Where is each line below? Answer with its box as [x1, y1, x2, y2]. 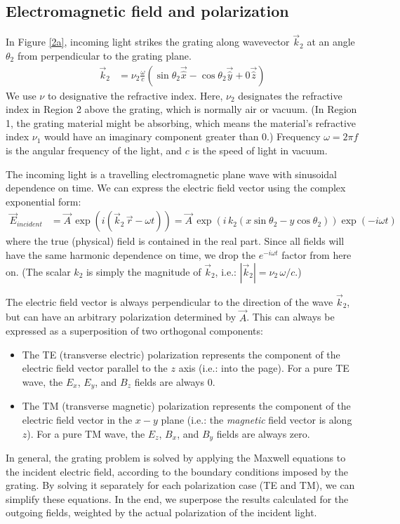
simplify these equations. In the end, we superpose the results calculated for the [6, 491, 349, 506]
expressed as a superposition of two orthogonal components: [6, 323, 263, 338]
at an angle [307, 34, 355, 49]
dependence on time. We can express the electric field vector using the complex [6, 180, 346, 195]
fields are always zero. [216, 426, 310, 441]
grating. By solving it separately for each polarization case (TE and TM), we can [6, 478, 355, 492]
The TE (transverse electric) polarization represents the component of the [22, 347, 340, 361]
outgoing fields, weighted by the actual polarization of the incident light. [6, 505, 317, 520]
